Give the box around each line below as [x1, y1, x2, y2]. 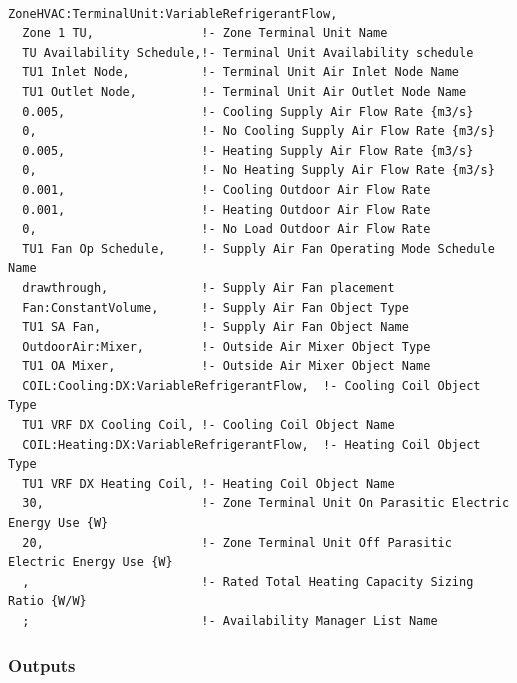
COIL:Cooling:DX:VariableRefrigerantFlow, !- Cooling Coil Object [22, 378, 481, 393]
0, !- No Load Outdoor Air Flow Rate [22, 222, 431, 237]
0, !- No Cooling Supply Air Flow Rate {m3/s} [22, 124, 495, 139]
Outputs [8, 652, 76, 677]
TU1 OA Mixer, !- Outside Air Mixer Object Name [22, 359, 431, 374]
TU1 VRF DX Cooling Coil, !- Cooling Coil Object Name [22, 418, 395, 433]
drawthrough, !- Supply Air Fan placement [22, 280, 395, 295]
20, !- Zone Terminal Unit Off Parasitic [22, 535, 452, 550]
